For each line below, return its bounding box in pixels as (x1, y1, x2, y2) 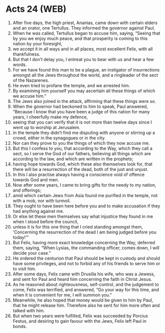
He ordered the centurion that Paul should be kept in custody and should (12, 255, 160, 261)
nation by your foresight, (12, 40, 63, 46)
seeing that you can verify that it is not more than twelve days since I (12, 119, 152, 125)
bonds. (12, 323, 27, 329)
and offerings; (12, 187, 41, 193)
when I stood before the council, (12, 218, 79, 225)
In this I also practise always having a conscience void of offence (12, 171, 145, 177)
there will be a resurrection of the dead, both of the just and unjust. (12, 166, 149, 172)
